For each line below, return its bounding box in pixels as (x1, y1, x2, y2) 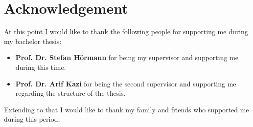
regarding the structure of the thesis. (15, 88, 126, 98)
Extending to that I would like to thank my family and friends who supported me (4, 104, 249, 114)
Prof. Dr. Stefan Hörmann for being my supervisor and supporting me (15, 52, 239, 63)
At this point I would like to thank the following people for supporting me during (4, 26, 248, 37)
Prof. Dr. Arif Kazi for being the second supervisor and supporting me (15, 78, 236, 88)
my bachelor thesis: (4, 36, 62, 46)
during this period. (4, 114, 60, 124)
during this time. (15, 62, 66, 72)
